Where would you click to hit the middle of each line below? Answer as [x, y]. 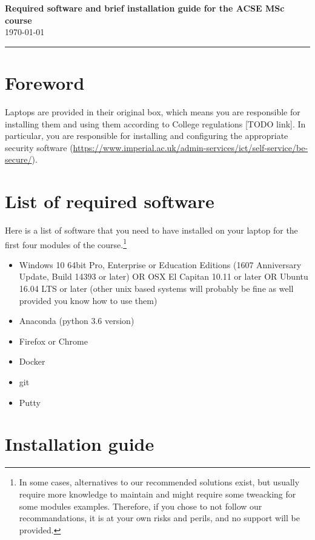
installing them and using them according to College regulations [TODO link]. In [155, 123]
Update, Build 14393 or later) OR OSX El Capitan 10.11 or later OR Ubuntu [164, 276]
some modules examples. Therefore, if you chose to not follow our [141, 506]
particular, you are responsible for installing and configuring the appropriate [147, 136]
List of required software [110, 201]
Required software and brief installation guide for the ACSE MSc [145, 8]
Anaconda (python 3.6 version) [77, 321]
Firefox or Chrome [53, 341]
